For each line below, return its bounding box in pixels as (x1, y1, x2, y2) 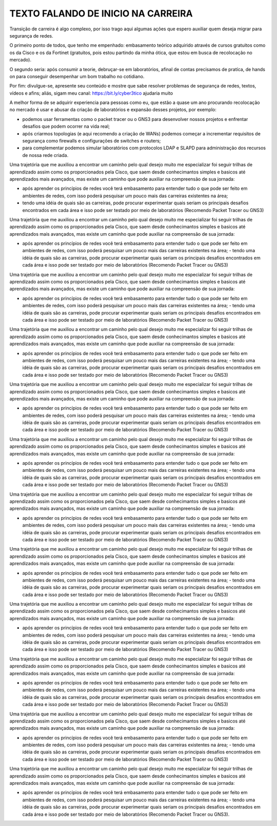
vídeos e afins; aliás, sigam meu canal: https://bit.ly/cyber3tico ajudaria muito (9, 90, 173, 96)
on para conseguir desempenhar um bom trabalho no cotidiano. (9, 73, 145, 79)
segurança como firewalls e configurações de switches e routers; (22, 138, 161, 144)
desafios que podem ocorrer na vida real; (22, 124, 110, 130)
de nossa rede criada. (22, 152, 69, 158)
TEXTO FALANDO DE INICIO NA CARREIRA (9, 8, 193, 19)
